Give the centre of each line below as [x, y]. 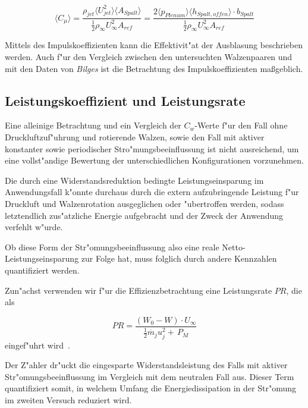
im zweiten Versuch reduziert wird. [68, 399]
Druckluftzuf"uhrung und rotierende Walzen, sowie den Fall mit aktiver [135, 137]
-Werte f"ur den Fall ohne [241, 125]
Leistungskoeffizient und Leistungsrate [125, 100]
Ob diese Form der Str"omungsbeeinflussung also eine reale [112, 247]
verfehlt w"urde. [34, 227]
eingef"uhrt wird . [37, 345]
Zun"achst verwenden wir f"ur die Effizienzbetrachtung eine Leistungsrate [139, 290]
